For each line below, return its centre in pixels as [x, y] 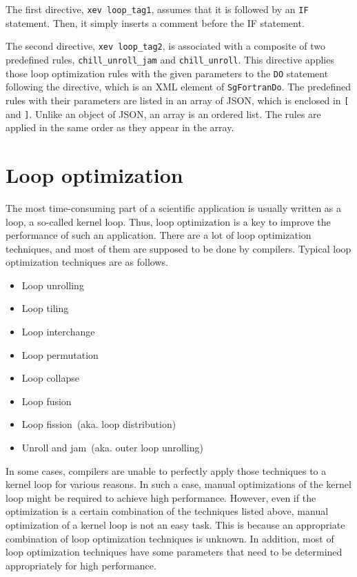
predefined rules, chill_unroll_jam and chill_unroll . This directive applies [170, 59]
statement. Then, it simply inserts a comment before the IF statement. [155, 22]
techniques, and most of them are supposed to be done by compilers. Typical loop [178, 248]
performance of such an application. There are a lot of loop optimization [159, 235]
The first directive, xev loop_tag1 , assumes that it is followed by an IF [157, 9]
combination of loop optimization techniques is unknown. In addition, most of [170, 538]
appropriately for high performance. [81, 565]
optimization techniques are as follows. [87, 262]
